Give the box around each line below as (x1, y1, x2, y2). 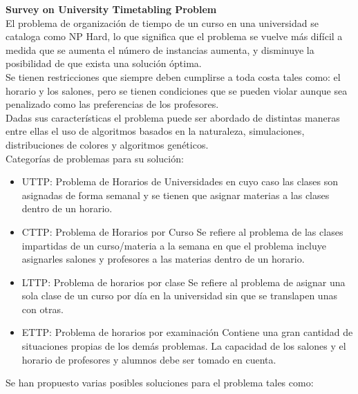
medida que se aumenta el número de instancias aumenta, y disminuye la (6, 42, 314, 57)
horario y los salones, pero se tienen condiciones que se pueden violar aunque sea (6, 83, 348, 97)
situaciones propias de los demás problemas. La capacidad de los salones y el (21, 339, 346, 353)
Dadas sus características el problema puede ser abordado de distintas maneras (6, 110, 340, 124)
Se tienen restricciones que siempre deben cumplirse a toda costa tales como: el (6, 69, 341, 84)
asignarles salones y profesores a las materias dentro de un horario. (21, 252, 305, 266)
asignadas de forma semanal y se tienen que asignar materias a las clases (21, 187, 330, 202)
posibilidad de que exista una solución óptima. (6, 56, 202, 71)
